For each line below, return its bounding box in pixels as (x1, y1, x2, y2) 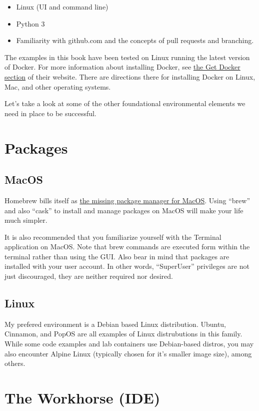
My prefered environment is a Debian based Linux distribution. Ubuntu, (4, 318, 226, 329)
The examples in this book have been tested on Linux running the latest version (4, 52, 250, 62)
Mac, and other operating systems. (4, 81, 111, 92)
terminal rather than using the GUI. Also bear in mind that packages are (4, 251, 229, 261)
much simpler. (4, 215, 47, 225)
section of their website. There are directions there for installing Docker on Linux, (4, 71, 255, 82)
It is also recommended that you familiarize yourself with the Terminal (4, 231, 221, 242)
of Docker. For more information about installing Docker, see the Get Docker (4, 62, 240, 72)
